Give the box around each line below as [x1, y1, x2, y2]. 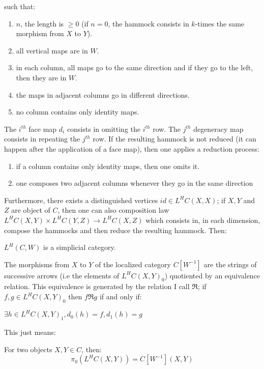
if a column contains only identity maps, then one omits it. [16, 160, 200, 171]
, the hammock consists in [108, 18, 189, 29]
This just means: [4, 327, 56, 337]
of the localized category [95, 259, 171, 269]
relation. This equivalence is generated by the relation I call [4, 281, 190, 292]
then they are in [16, 72, 67, 82]
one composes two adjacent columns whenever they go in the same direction [16, 178, 253, 188]
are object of [11, 205, 50, 215]
